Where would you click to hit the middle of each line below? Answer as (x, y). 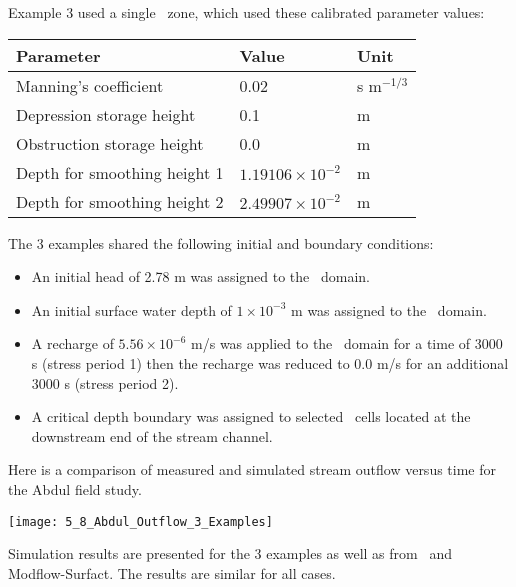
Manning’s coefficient (90, 85)
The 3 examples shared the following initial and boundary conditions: (221, 242)
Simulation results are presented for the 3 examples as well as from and (230, 553)
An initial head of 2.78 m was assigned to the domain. (200, 276)
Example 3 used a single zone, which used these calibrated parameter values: (246, 12)
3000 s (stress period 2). (105, 382)
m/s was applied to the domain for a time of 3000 (347, 343)
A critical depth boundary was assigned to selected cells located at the (251, 416)
